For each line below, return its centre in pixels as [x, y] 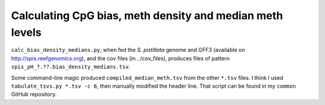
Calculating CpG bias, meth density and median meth [147, 16]
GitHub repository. [34, 94]
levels [26, 32]
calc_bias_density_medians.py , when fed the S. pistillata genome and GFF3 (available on [128, 50]
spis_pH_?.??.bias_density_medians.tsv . [71, 67]
